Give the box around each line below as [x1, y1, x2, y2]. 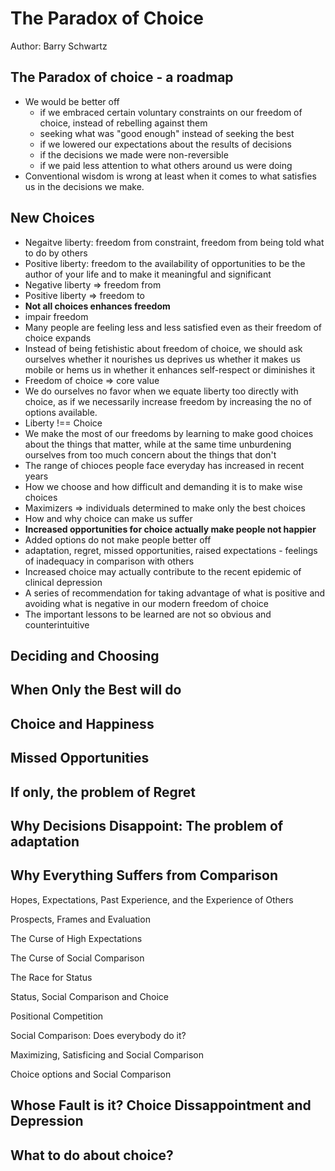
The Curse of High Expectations [10, 932, 143, 944]
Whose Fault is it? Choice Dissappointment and [10, 1097, 312, 1114]
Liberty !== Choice [24, 417, 103, 429]
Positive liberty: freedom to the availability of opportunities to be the [24, 257, 306, 269]
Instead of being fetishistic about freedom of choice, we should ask [24, 342, 303, 354]
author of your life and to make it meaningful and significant [24, 268, 272, 280]
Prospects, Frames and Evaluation [10, 913, 151, 925]
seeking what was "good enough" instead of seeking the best [39, 127, 295, 139]
